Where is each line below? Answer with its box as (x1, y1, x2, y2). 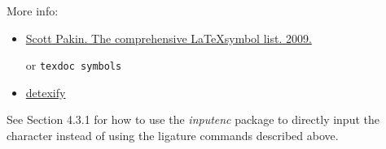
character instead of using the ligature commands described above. (7, 127, 339, 144)
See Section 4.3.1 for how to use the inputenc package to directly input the (7, 111, 379, 128)
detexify (25, 83, 66, 100)
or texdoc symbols (25, 57, 122, 74)
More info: (7, 2, 59, 19)
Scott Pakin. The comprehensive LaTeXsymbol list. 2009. (25, 29, 312, 46)
